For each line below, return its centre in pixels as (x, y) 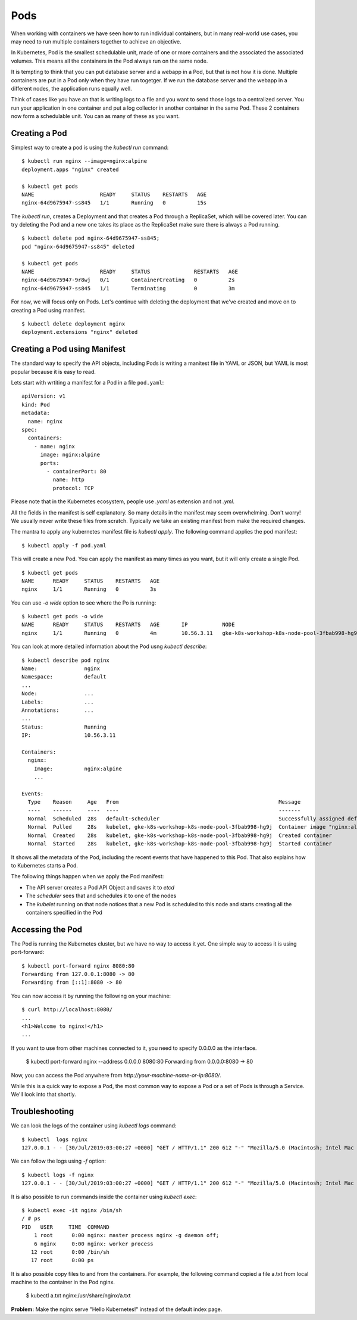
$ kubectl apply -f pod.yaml (64, 545)
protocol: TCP (73, 488)
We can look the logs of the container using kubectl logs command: (94, 1126)
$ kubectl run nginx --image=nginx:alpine (84, 161)
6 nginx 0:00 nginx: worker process (94, 1244)
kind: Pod (36, 405)
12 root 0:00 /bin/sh (70, 1252)
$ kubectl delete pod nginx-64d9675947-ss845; (91, 238)
